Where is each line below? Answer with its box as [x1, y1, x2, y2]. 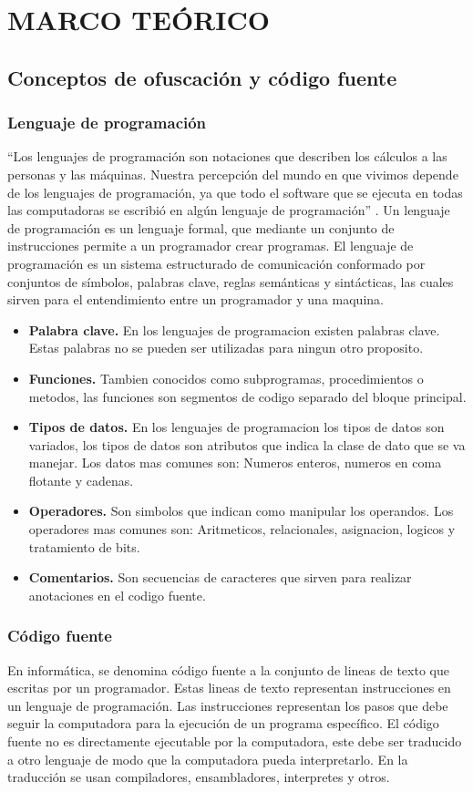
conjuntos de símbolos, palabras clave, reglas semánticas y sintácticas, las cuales [7, 272, 454, 291]
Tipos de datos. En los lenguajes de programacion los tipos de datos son [28, 417, 445, 437]
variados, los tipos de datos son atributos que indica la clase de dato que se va [28, 435, 466, 454]
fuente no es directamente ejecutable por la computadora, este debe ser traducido [7, 732, 462, 751]
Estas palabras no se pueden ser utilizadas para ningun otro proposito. [28, 338, 424, 357]
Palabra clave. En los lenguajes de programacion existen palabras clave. [28, 320, 440, 339]
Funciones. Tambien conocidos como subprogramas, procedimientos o [28, 368, 424, 387]
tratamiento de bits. [28, 537, 140, 556]
